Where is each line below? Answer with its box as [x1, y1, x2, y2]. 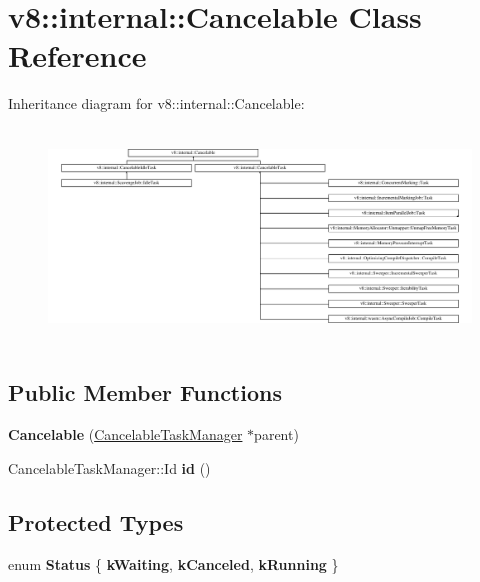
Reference [8, 35, 147, 76]
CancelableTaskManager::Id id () [8, 457, 211, 478]
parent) [254, 424, 299, 445]
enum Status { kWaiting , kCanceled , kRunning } [8, 553, 339, 574]
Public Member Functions [8, 377, 282, 408]
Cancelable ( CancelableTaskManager [8, 424, 243, 445]
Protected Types [8, 506, 184, 537]
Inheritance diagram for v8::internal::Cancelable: [8, 93, 305, 114]
